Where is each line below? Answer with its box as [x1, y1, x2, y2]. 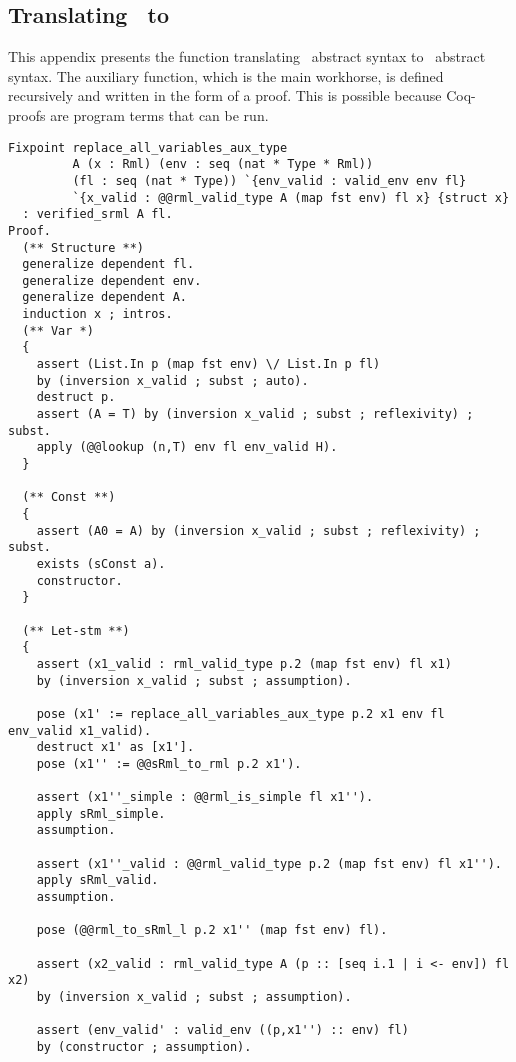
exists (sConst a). [36, 556, 166, 571]
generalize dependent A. [22, 290, 187, 305]
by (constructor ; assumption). [36, 1040, 252, 1055]
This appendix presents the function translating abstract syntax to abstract [8, 46, 486, 67]
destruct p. [36, 390, 116, 405]
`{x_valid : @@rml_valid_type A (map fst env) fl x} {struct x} [72, 190, 510, 205]
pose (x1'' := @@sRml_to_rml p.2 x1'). [36, 756, 302, 771]
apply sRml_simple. [36, 806, 166, 821]
